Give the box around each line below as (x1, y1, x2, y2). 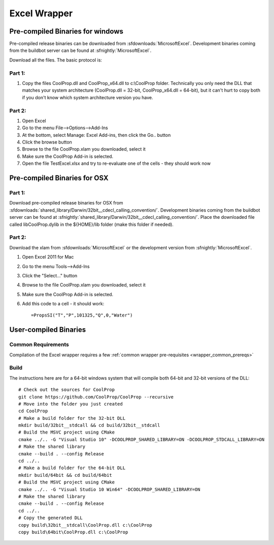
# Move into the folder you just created (18, 401, 123, 407)
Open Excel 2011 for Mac (22, 254, 74, 260)
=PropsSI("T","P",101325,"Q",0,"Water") (31, 312, 133, 318)
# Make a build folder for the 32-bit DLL (18, 415, 126, 421)
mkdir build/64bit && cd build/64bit (18, 472, 113, 478)
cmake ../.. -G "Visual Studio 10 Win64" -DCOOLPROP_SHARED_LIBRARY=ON (18, 486, 200, 492)
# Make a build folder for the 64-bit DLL (18, 465, 126, 471)
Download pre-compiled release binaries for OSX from (9, 200, 124, 206)
